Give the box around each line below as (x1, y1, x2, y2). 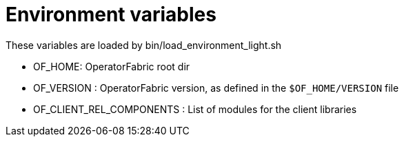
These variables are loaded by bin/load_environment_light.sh (6, 39, 282, 51)
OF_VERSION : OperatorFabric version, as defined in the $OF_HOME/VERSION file (33, 81, 399, 94)
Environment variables (6, 3, 216, 26)
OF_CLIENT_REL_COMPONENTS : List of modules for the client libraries (33, 103, 357, 115)
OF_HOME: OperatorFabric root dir (33, 60, 190, 72)
